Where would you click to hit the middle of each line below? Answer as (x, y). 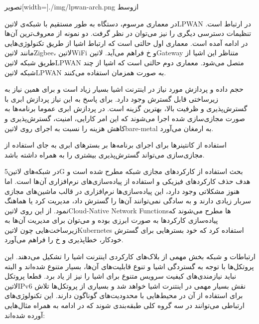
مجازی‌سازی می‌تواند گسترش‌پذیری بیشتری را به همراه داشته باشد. (105, 154)
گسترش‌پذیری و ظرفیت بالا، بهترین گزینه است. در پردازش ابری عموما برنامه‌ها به (126, 108)
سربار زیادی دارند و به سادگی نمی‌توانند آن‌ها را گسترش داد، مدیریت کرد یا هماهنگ (128, 201)
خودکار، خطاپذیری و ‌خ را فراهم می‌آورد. (64, 240)
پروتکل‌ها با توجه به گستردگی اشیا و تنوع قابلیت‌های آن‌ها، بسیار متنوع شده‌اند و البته (129, 266)
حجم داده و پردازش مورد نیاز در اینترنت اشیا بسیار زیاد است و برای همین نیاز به (124, 89)
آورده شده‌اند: (25, 315)
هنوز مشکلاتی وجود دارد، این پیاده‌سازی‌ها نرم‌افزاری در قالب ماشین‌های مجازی (122, 191)
